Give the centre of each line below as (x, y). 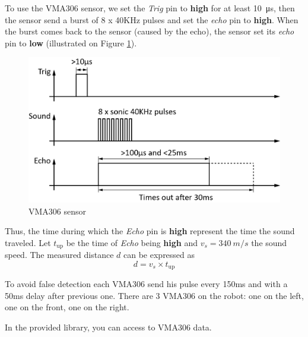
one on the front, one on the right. (67, 307)
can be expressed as (159, 255)
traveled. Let (28, 242)
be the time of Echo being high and (132, 242)
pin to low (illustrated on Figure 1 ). (71, 42)
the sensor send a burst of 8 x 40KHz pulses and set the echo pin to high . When (152, 19)
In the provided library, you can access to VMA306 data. (108, 327)
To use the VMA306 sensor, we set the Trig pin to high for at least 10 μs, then (150, 8)
